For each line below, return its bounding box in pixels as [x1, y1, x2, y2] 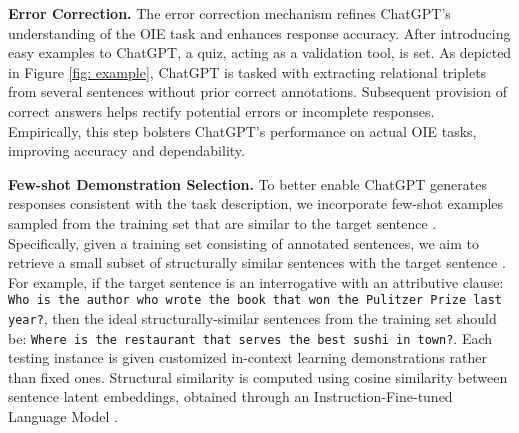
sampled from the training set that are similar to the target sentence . [8, 212, 437, 233]
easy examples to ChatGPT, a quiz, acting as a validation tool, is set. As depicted [8, 42, 512, 63]
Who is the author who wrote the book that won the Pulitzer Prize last [8, 293, 502, 308]
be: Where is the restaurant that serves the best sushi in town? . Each [8, 327, 493, 348]
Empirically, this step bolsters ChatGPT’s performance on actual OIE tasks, [8, 120, 477, 141]
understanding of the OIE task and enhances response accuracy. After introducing [8, 22, 511, 43]
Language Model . [8, 406, 118, 427]
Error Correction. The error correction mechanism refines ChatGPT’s [8, 3, 451, 23]
